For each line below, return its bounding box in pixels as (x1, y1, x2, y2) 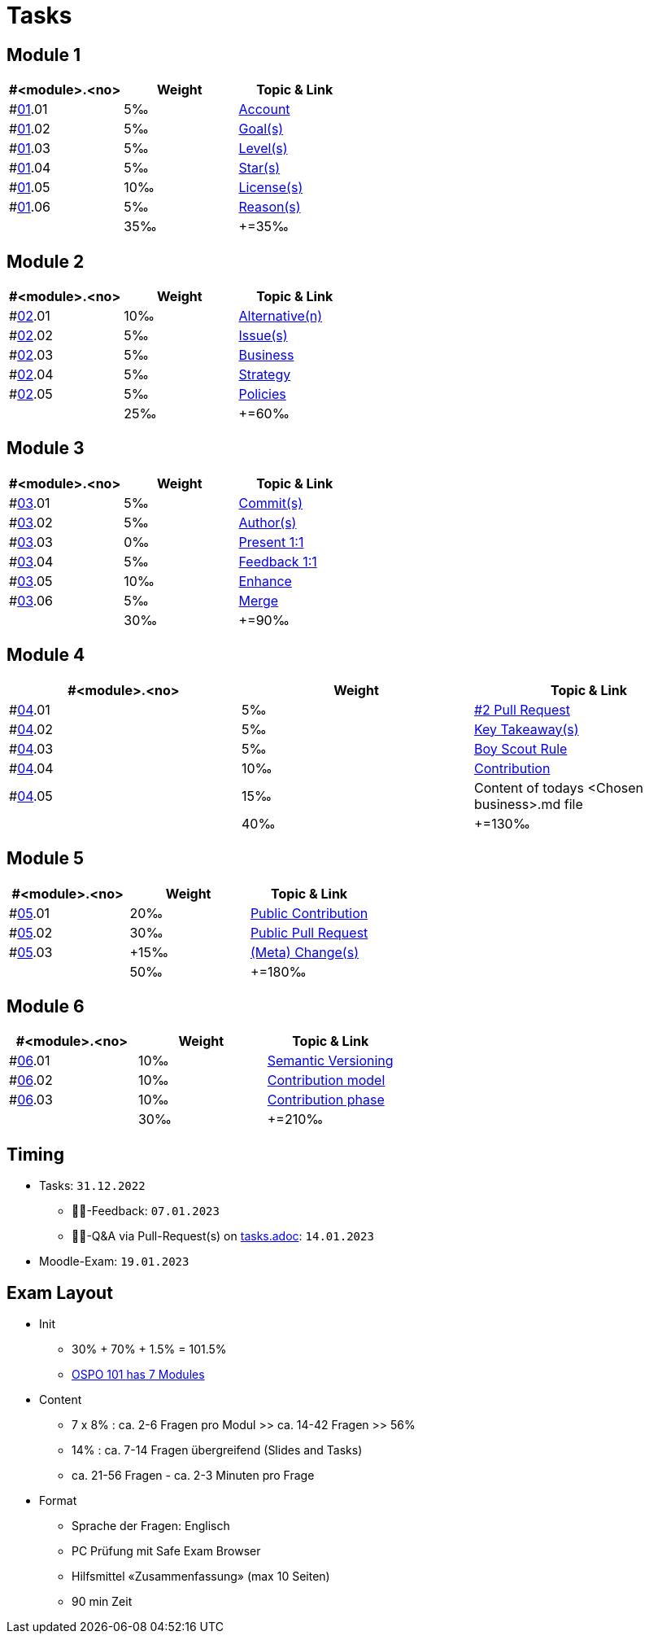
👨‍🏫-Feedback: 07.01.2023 (72, 1204, 220, 1218)
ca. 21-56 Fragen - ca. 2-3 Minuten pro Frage (72, 1468, 315, 1483)
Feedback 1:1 (238, 553, 317, 570)
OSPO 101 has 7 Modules (72, 1367, 205, 1382)
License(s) (238, 179, 303, 196)
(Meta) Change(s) (250, 943, 359, 960)
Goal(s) (238, 120, 284, 138)
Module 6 (7, 995, 85, 1017)
